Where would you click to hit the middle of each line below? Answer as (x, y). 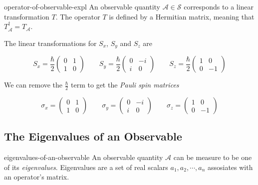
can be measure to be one (213, 157)
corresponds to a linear (219, 6)
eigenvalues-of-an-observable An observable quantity (84, 157)
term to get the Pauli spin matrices (125, 85)
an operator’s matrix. (37, 177)
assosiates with (230, 167)
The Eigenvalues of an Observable (93, 136)
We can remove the (33, 85)
